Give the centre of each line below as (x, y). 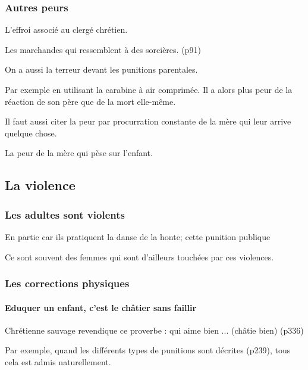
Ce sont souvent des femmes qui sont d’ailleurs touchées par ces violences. (139, 256)
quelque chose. (31, 133)
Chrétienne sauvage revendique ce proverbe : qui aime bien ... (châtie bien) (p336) (154, 330)
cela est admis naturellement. (58, 361)
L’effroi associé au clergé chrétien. (66, 29)
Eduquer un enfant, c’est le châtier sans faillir (101, 307)
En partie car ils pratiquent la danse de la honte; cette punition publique (138, 236)
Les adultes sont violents (65, 214)
